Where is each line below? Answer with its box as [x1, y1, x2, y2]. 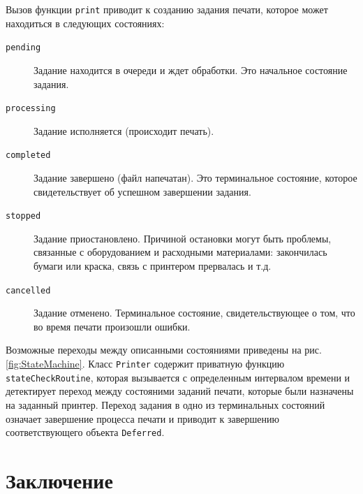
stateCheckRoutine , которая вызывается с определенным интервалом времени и [6, 370, 350, 384]
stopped [6, 211, 41, 221]
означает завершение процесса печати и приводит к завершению [6, 411, 279, 426]
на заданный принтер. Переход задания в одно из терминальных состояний [6, 397, 325, 412]
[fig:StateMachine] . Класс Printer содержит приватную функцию [6, 356, 285, 371]
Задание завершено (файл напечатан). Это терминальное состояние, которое [34, 170, 357, 184]
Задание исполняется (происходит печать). [34, 123, 214, 138]
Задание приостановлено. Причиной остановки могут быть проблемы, [34, 231, 332, 245]
